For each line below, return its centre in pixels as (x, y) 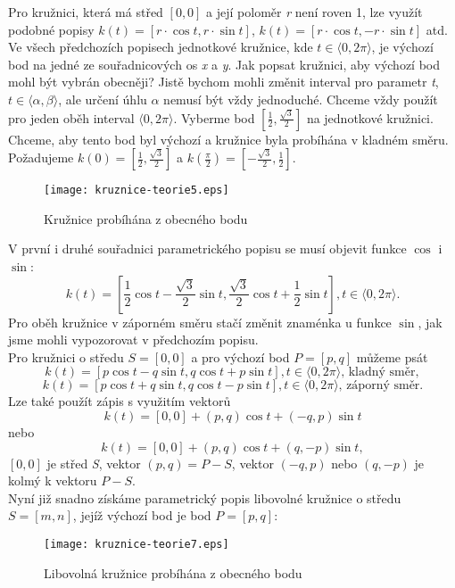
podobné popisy (51, 29)
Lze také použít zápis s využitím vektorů (120, 401)
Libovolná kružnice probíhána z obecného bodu (173, 572)
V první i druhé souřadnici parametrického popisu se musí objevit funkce (207, 248)
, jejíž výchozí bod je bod (142, 515)
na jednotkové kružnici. (370, 117)
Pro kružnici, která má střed (86, 12)
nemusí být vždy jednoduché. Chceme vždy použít (301, 99)
